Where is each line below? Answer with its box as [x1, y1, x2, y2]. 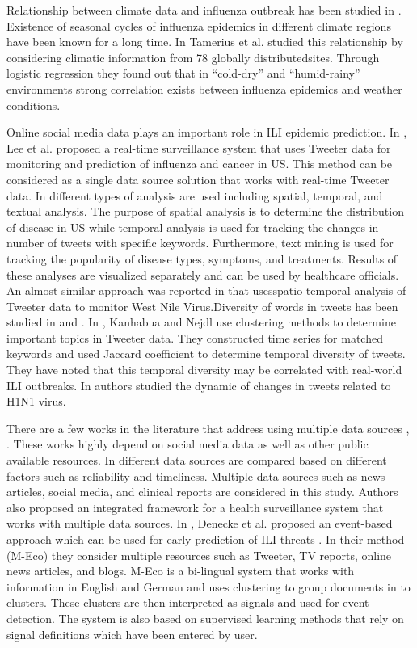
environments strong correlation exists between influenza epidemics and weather [6, 80, 402, 97]
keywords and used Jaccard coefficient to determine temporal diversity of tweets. [6, 345, 406, 362]
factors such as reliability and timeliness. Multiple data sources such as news [6, 467, 385, 484]
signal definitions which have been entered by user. [6, 625, 258, 642]
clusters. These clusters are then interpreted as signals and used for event [6, 594, 369, 611]
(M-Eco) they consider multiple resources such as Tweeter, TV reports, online [6, 546, 392, 563]
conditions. [6, 96, 61, 113]
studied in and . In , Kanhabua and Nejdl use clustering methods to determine [6, 313, 396, 330]
